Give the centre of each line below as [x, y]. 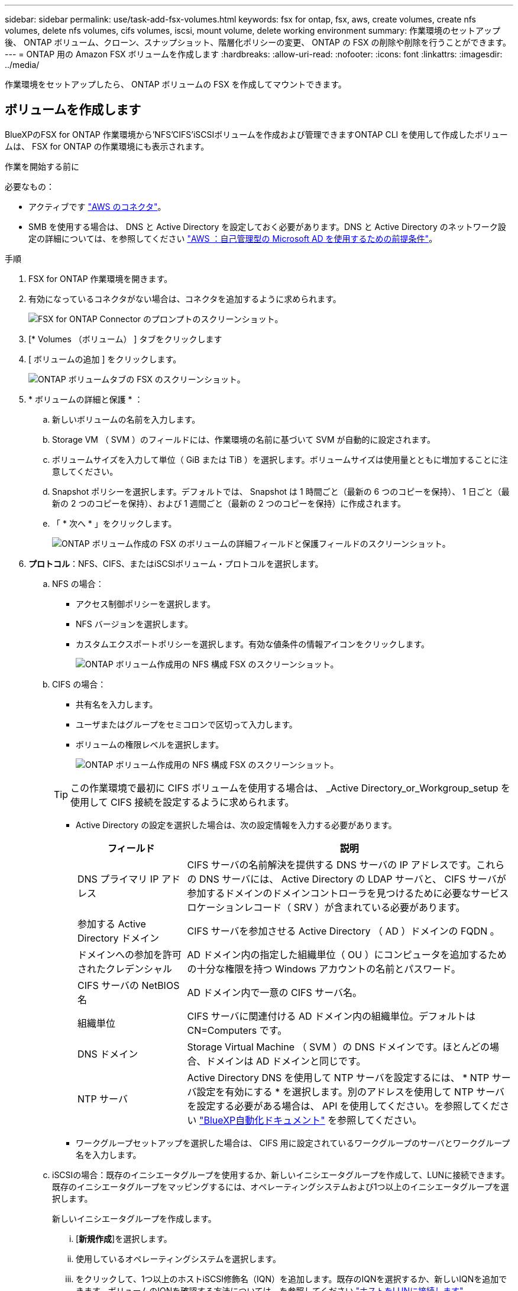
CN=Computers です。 [237, 1030]
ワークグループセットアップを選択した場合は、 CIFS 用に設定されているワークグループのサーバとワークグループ [293, 1143]
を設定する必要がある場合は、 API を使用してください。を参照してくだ [344, 1106]
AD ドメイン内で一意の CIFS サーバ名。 [275, 992]
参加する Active [112, 924]
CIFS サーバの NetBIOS [129, 985]
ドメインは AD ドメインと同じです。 [286, 1061]
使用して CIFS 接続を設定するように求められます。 [182, 802]
